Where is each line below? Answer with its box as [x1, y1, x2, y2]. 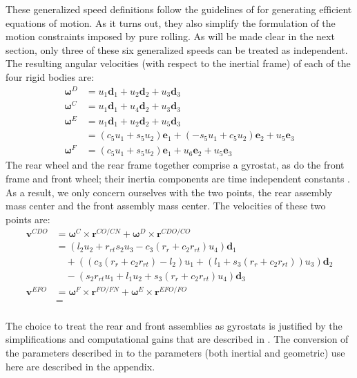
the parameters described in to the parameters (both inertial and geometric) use [6, 345, 345, 359]
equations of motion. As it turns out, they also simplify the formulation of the [6, 15, 336, 30]
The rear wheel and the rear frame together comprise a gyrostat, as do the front [6, 158, 345, 172]
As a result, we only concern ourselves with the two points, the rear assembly [6, 185, 333, 199]
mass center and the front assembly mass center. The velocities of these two [6, 198, 326, 213]
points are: [6, 211, 50, 226]
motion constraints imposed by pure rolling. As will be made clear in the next [6, 29, 335, 44]
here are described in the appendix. [6, 359, 155, 373]
